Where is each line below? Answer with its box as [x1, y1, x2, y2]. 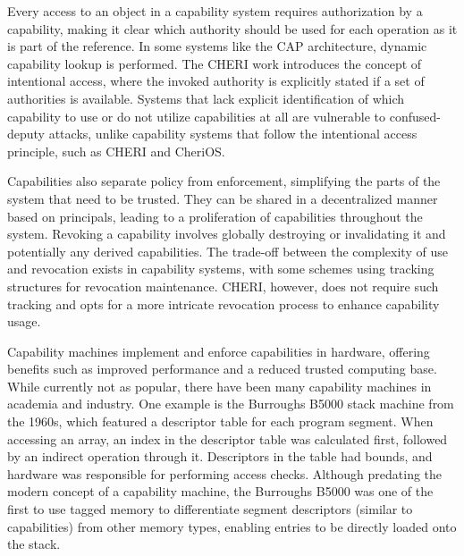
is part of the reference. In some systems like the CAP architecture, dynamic [7, 37, 427, 55]
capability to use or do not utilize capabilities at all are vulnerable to [7, 106, 386, 125]
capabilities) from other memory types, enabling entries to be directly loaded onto [7, 517, 457, 535]
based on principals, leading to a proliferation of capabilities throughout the [7, 206, 423, 225]
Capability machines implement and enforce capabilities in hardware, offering [7, 341, 430, 360]
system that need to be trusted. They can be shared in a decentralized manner [7, 189, 438, 207]
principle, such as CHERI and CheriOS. [7, 141, 225, 160]
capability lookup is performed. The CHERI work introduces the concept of [7, 54, 422, 72]
